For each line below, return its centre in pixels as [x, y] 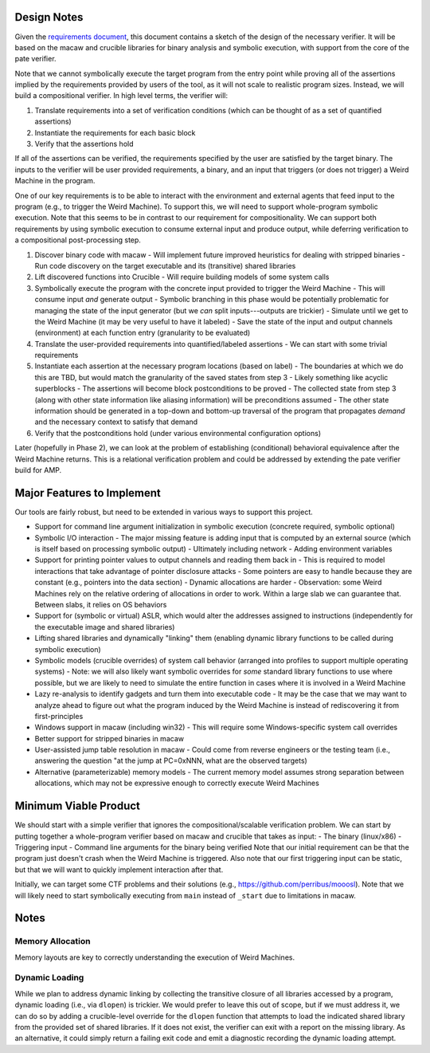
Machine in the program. [55, 181]
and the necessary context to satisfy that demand [116, 422]
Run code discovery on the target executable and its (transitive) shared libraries [165, 265]
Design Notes [49, 17]
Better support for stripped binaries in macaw [109, 738]
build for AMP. [38, 470]
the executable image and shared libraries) [105, 627]
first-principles [59, 716]
